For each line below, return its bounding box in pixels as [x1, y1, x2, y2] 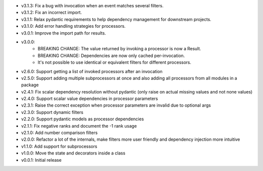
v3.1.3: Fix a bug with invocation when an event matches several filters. [21, 3, 164, 8]
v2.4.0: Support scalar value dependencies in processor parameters [21, 95, 158, 102]
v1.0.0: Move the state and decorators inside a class [21, 150, 126, 156]
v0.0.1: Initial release [21, 157, 62, 163]
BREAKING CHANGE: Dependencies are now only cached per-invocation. [38, 53, 185, 58]
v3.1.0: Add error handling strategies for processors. [21, 23, 126, 29]
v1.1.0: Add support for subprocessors [21, 143, 97, 149]
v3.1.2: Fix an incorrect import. [21, 10, 82, 16]
